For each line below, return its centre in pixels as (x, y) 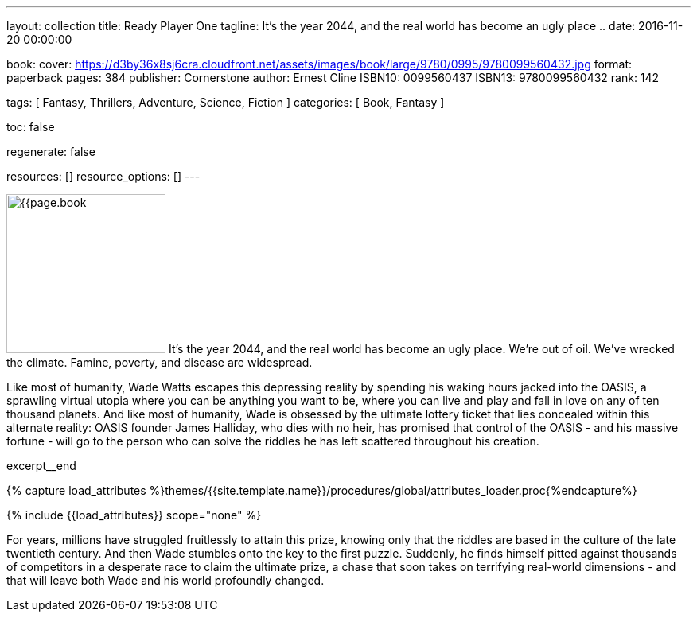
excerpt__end (41, 466)
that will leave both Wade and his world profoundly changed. (165, 580)
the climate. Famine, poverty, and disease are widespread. (160, 362)
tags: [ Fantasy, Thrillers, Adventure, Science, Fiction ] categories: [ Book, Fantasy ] (226, 102)
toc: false (31, 127)
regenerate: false (51, 152)
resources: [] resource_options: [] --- (103, 176)
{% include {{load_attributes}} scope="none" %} (134, 515)
